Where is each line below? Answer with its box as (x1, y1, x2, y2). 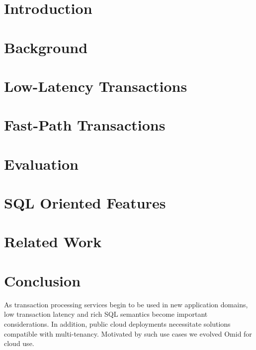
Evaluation (4, 153, 79, 174)
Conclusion (4, 270, 81, 290)
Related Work (4, 231, 102, 252)
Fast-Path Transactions (4, 115, 166, 135)
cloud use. (4, 338, 34, 349)
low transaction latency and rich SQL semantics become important (4, 309, 208, 319)
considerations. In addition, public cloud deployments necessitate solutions (4, 318, 231, 329)
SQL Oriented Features (4, 193, 166, 213)
